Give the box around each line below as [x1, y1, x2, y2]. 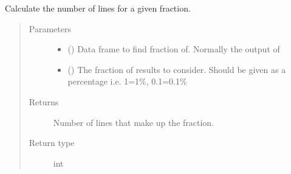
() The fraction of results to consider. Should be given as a [67, 63, 286, 75]
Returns [29, 95, 59, 108]
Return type [29, 136, 75, 149]
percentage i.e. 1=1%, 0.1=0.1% [67, 75, 187, 88]
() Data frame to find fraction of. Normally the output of [67, 43, 280, 55]
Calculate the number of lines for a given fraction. [5, 2, 191, 14]
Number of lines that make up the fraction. [53, 116, 214, 128]
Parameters [29, 22, 71, 35]
